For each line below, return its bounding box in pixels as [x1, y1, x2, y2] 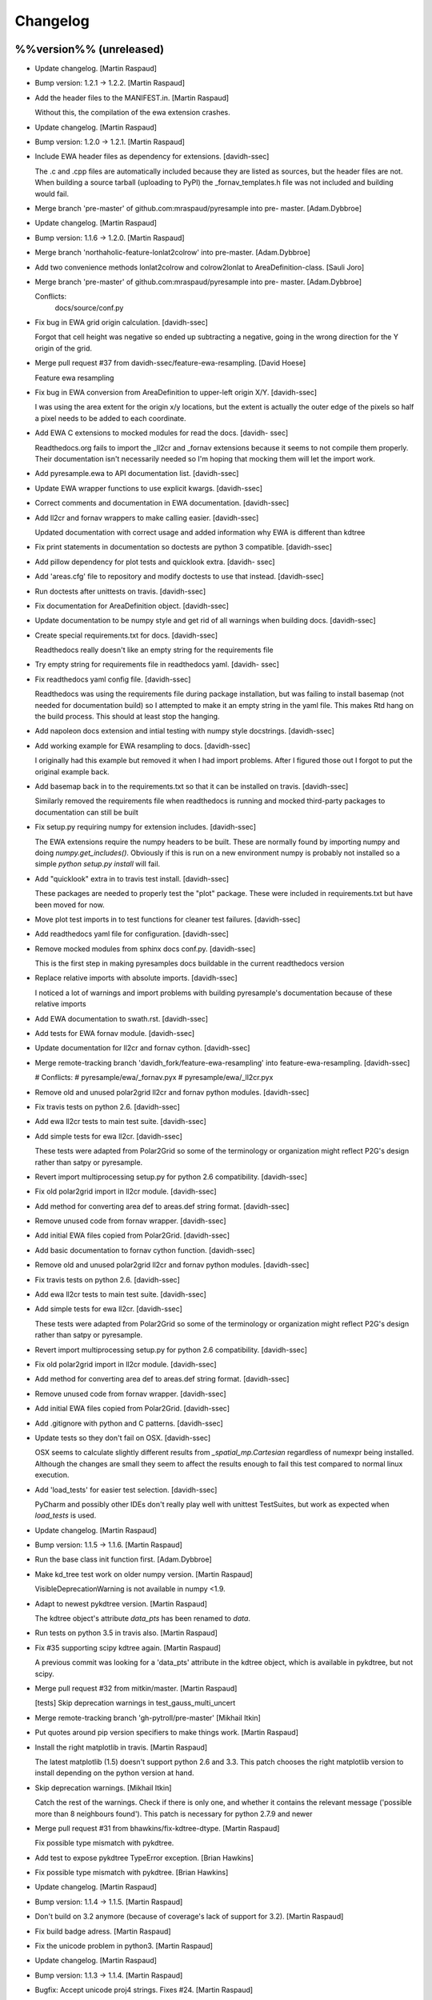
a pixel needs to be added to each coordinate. [34, 413, 186, 423]
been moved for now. [34, 900, 106, 910]
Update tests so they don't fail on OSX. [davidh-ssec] [34, 1433, 211, 1442]
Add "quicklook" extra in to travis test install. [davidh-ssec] [34, 874, 230, 883]
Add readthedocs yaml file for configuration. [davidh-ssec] [34, 929, 230, 939]
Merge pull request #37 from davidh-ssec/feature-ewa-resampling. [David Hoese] [34, 358, 306, 368]
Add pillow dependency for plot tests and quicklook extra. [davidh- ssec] [34, 557, 275, 566]
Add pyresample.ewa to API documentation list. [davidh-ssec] [34, 469, 239, 478]
